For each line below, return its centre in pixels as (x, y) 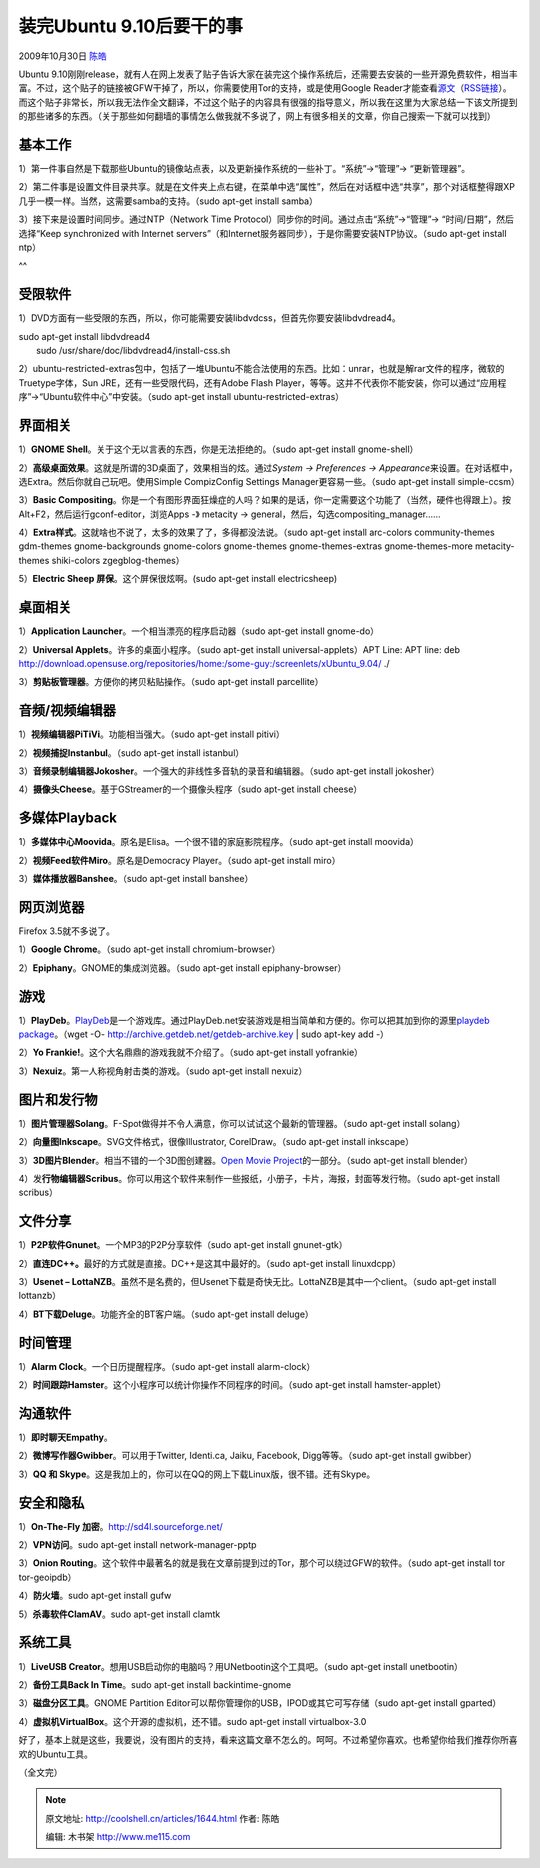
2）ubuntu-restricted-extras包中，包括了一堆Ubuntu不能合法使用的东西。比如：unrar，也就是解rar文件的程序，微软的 (261, 369)
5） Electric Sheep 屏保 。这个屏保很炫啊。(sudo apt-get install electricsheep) (178, 579)
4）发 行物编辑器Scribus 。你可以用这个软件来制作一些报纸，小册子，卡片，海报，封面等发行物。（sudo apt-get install (259, 1178)
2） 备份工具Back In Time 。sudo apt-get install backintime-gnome (155, 1684)
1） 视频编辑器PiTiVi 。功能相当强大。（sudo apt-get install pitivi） (151, 734)
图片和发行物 (58, 1099)
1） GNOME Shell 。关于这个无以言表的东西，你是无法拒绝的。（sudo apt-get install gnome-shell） (218, 449)
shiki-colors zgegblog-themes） (118, 560)
